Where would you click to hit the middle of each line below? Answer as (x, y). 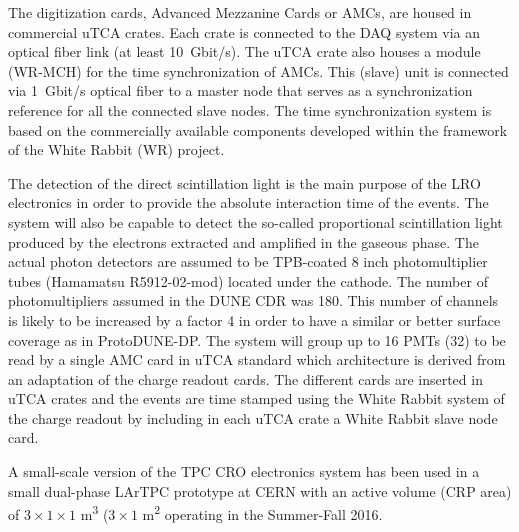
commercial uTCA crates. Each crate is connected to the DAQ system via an (244, 31)
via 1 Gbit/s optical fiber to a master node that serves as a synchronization (240, 90)
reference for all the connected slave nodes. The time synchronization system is (250, 109)
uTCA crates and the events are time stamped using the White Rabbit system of (256, 398)
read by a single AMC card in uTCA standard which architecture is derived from (257, 359)
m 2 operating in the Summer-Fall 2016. (262, 512)
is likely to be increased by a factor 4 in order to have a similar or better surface (254, 319)
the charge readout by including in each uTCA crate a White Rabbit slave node (253, 417)
